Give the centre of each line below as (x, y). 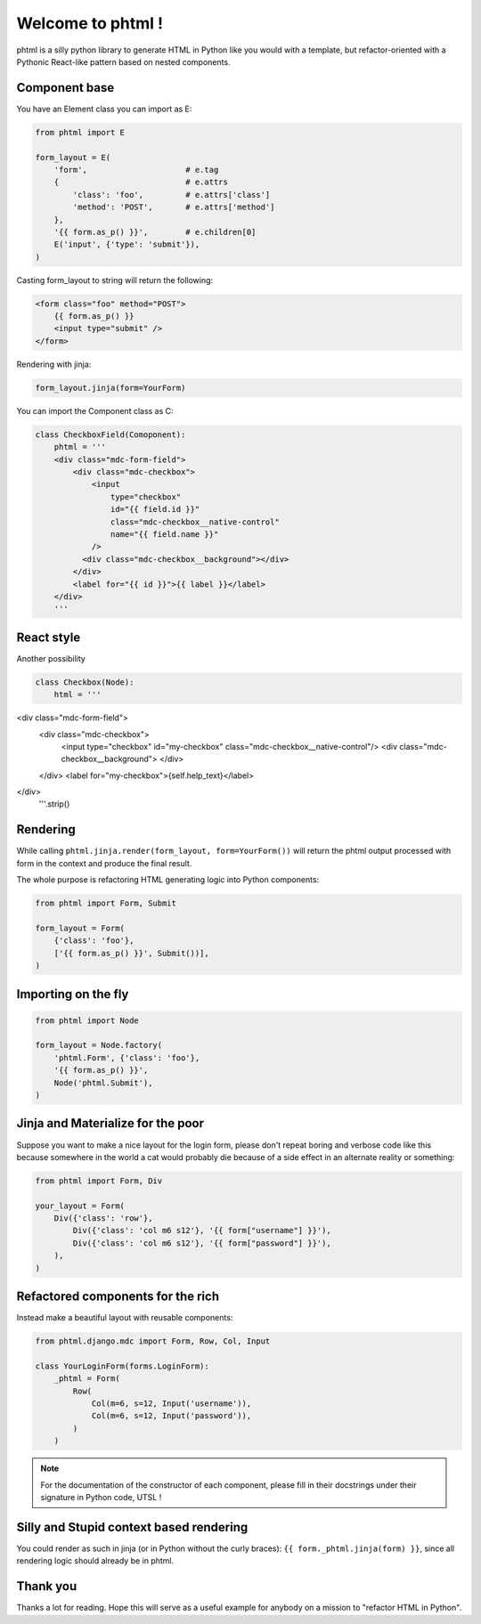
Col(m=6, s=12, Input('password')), (171, 1416)
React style (49, 637)
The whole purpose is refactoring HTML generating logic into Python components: (168, 880)
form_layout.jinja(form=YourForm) (110, 388)
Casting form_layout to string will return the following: (115, 280)
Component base (65, 88)
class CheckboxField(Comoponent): (110, 434)
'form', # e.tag (136, 170)
